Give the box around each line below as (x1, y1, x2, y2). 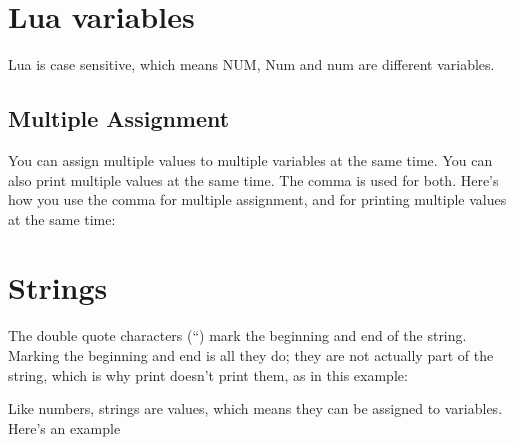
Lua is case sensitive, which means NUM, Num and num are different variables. (8, 54, 495, 75)
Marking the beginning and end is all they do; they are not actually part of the (8, 345, 494, 366)
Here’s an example (8, 417, 121, 438)
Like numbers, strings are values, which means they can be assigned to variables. (8, 398, 503, 419)
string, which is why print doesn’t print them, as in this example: (8, 364, 408, 385)
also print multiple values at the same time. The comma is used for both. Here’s (8, 169, 499, 190)
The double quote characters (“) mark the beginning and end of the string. (8, 325, 467, 346)
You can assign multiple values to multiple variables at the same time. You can (8, 149, 493, 170)
